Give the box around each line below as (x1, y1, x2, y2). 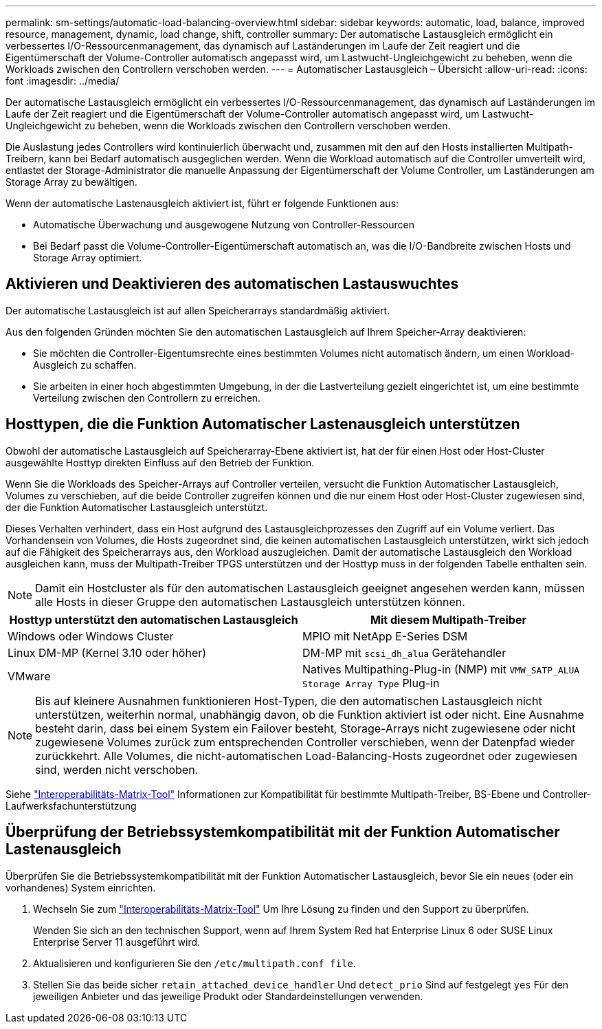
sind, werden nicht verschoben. (35, 762, 199, 777)
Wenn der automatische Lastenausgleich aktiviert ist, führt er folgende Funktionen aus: (5, 197, 399, 209)
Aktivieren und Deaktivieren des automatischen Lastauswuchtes (5, 275, 459, 293)
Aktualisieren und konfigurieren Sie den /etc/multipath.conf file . (33, 957, 356, 969)
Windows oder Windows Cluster (8, 629, 174, 643)
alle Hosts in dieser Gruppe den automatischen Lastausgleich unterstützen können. (35, 594, 465, 609)
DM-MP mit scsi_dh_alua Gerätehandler (302, 645, 506, 660)
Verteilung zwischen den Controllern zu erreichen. (33, 391, 261, 404)
